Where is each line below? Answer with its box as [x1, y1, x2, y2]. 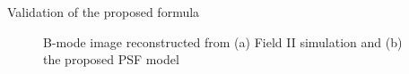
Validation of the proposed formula [7, 3, 200, 21]
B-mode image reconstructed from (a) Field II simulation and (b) [43, 32, 403, 51]
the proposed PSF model [43, 50, 179, 69]
